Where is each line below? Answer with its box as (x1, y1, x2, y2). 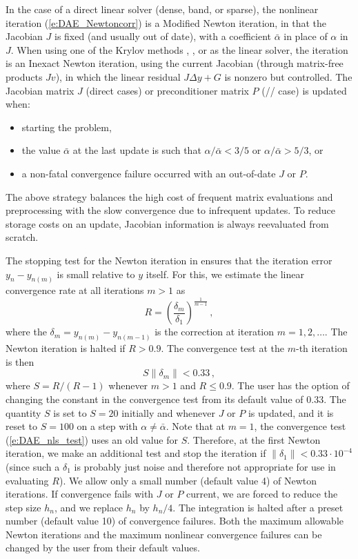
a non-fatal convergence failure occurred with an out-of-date (21, 166, 276, 180)
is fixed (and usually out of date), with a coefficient (54, 29, 271, 43)
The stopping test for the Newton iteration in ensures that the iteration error (6, 253, 332, 267)
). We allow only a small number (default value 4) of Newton (59, 473, 317, 487)
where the (6, 324, 47, 339)
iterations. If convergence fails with (6, 487, 154, 501)
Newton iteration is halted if (6, 341, 126, 355)
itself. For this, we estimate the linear (146, 266, 304, 281)
